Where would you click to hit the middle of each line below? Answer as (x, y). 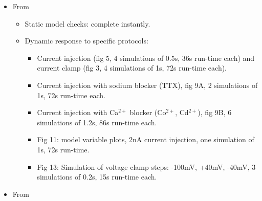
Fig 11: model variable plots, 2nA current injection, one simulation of (146, 139)
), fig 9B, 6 (215, 112)
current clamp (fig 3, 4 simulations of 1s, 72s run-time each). (132, 68)
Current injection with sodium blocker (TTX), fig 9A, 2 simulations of (147, 85)
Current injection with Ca (78, 112)
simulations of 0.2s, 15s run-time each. (97, 177)
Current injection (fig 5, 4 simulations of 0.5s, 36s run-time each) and (146, 58)
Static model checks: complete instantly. (88, 23)
